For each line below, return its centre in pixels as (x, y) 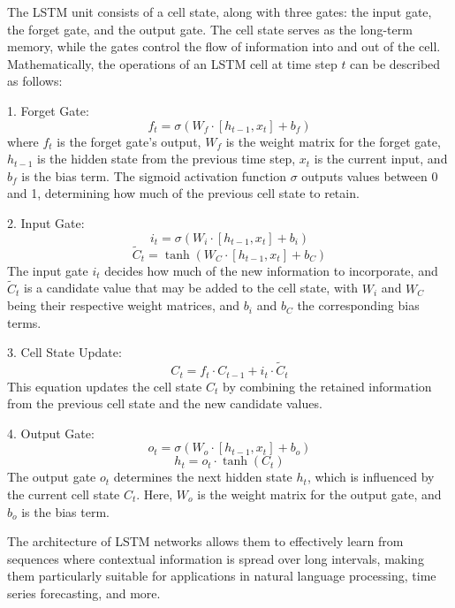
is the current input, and (381, 159)
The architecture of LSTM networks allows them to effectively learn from (205, 541)
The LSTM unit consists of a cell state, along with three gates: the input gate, (220, 11)
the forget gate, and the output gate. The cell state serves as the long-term (210, 29)
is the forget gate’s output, (129, 141)
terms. (24, 322)
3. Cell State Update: (64, 352)
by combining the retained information (327, 386)
